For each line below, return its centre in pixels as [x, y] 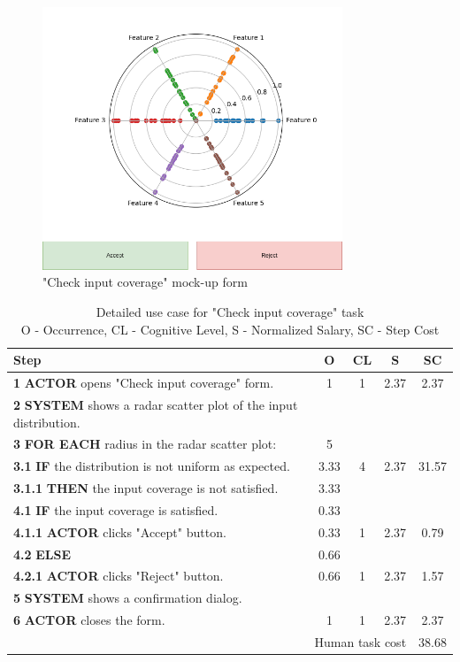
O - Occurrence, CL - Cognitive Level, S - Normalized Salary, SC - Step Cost [230, 329]
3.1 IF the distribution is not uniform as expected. [152, 466]
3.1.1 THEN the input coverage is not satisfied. [146, 488]
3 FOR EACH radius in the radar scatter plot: [145, 444]
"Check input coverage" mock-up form [145, 282]
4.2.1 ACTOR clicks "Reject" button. [119, 576]
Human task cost [360, 641]
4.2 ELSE [42, 554]
